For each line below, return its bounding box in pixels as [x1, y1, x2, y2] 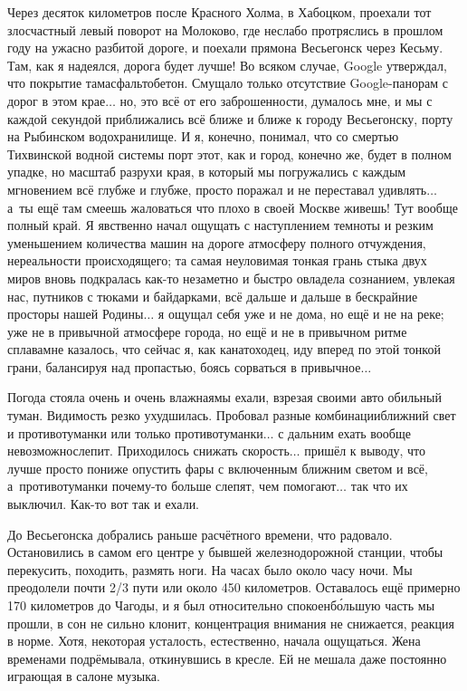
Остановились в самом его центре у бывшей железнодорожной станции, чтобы [7, 542, 443, 561]
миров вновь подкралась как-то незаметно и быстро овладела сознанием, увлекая [7, 268, 455, 287]
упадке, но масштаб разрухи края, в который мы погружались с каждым [7, 162, 406, 181]
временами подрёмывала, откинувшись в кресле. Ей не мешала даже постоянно [7, 648, 447, 667]
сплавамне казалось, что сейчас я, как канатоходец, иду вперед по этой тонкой [7, 340, 441, 359]
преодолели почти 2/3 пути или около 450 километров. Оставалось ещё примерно [7, 578, 461, 597]
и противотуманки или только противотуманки [7, 423, 263, 442]
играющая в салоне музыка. [7, 667, 160, 686]
